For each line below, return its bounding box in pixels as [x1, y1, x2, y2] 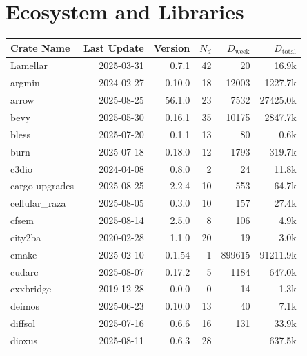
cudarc [10, 264, 39, 279]
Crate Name [10, 40, 70, 55]
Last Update [83, 40, 144, 55]
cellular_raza [10, 196, 66, 210]
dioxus [10, 332, 37, 347]
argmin [10, 75, 40, 90]
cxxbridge [10, 281, 52, 296]
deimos [10, 299, 40, 313]
